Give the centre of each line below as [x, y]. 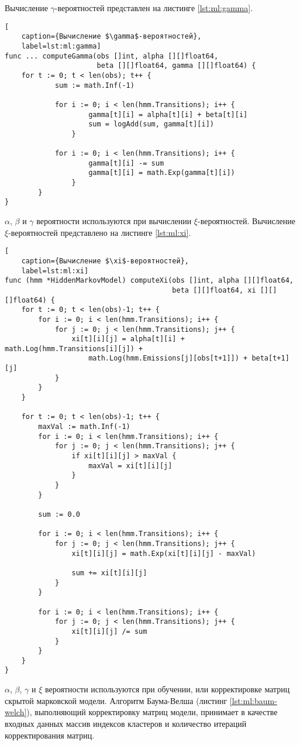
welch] [16, 712]
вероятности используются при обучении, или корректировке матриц [167, 689]
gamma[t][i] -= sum [126, 163]
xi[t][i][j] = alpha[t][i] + [128, 339]
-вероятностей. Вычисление [246, 221]
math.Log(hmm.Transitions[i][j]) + [74, 349]
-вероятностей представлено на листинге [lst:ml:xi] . [100, 232]
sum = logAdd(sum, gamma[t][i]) [151, 124]
